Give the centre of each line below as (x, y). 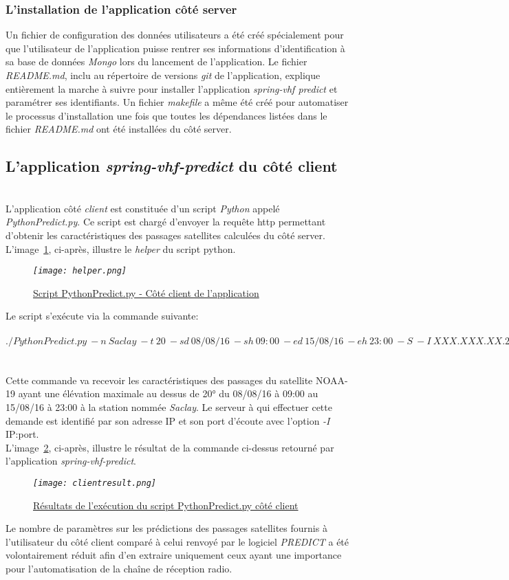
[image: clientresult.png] (95, 483)
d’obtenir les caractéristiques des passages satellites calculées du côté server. (165, 235)
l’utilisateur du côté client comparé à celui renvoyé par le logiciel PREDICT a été (177, 541)
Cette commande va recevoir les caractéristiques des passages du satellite (159, 380)
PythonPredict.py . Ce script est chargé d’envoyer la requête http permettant (166, 222)
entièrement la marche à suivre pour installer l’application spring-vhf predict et (172, 88)
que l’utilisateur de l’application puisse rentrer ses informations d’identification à (175, 48)
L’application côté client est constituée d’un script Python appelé (143, 208)
